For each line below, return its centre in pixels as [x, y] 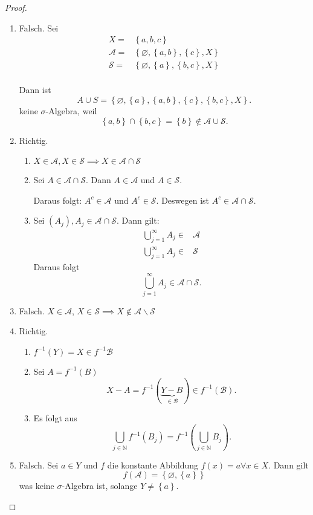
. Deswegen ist [183, 200]
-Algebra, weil [71, 110]
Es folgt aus [55, 418]
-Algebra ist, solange [100, 486]
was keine [37, 486]
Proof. [16, 7]
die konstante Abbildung [153, 465]
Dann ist [35, 90]
